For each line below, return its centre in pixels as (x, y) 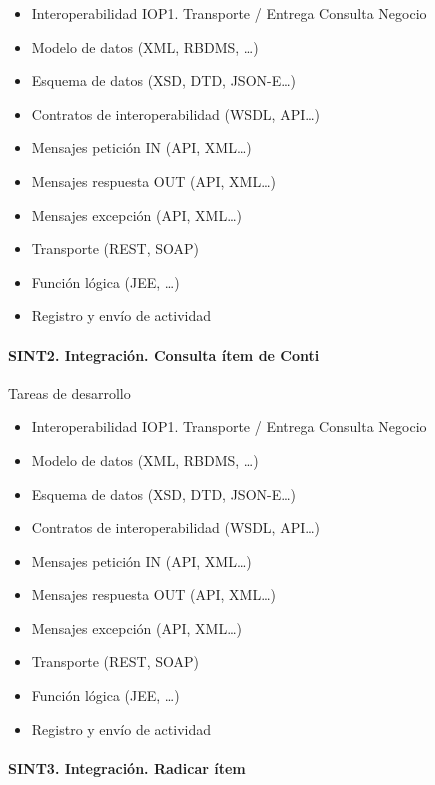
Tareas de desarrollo (69, 392)
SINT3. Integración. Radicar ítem (127, 767)
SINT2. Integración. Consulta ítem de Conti (164, 354)
